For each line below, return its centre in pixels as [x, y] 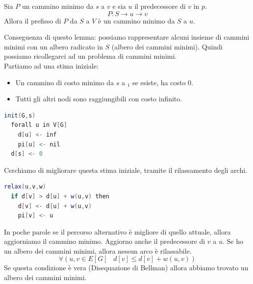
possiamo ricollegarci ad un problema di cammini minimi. [90, 56]
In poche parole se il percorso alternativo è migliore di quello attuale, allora [117, 231]
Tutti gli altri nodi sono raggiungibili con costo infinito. [99, 99]
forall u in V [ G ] [39, 125]
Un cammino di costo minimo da [65, 82]
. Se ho [233, 241]
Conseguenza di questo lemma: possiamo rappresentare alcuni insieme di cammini [127, 37]
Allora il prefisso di [33, 20]
